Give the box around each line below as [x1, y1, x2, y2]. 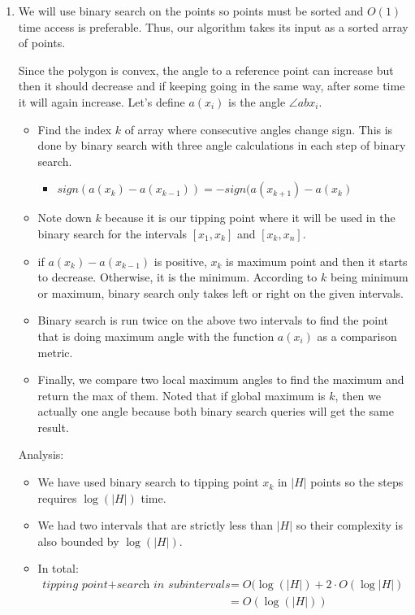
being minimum [330, 268, 409, 286]
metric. [37, 343, 73, 360]
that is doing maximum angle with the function [37, 327, 275, 344]
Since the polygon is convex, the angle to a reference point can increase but [18, 61, 394, 78]
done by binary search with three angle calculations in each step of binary [37, 137, 406, 154]
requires [37, 489, 77, 506]
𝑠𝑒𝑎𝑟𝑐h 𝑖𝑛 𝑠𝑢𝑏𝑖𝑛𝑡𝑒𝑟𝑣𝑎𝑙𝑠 [116, 579, 231, 591]
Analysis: [18, 446, 64, 463]
